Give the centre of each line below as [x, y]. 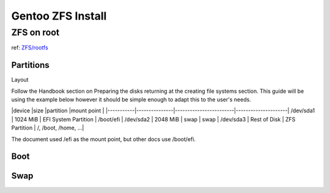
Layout [20, 80]
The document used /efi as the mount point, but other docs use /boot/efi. [103, 139]
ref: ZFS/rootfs [30, 48]
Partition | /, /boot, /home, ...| [48, 128]
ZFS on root [35, 32]
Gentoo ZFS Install [59, 16]
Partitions [30, 65]
